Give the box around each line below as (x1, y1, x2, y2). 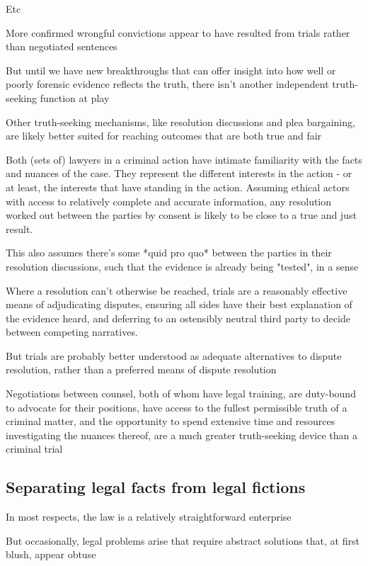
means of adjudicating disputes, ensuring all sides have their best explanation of (6, 297, 352, 312)
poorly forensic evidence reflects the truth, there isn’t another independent (6, 77, 329, 91)
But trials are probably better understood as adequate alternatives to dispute (6, 348, 342, 363)
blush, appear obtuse (6, 547, 96, 562)
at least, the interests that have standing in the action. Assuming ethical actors (6, 179, 350, 194)
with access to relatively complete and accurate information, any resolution (6, 193, 332, 208)
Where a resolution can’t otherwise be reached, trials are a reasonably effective (6, 283, 347, 298)
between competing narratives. (6, 324, 138, 339)
